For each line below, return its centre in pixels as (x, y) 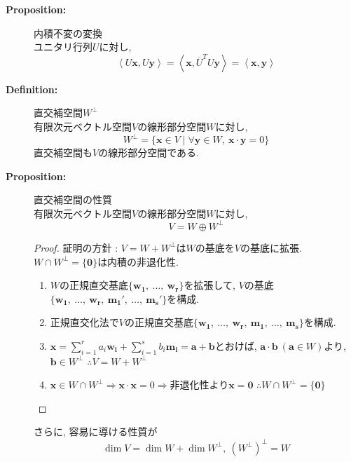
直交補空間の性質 (73, 199)
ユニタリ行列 (63, 47)
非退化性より (199, 386)
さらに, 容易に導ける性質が (96, 432)
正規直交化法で (84, 322)
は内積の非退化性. (138, 261)
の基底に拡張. (271, 247)
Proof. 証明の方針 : (76, 247)
